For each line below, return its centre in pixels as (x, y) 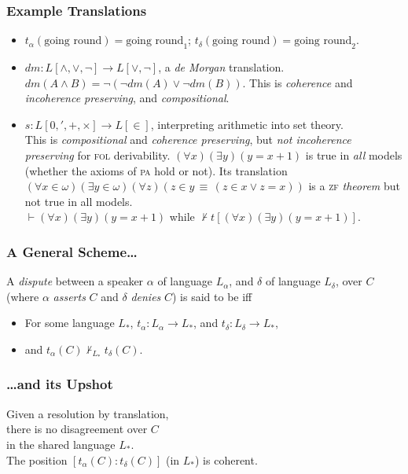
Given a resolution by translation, (88, 413)
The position (37, 459)
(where (23, 296)
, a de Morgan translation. (221, 67)
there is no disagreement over (77, 429)
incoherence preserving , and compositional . (127, 98)
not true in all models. (79, 201)
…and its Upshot (60, 384)
